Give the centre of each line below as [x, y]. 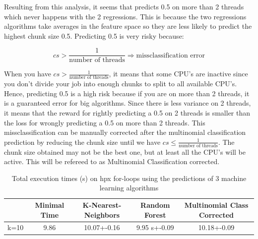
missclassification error [171, 55]
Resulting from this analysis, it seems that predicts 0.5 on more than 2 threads [124, 6]
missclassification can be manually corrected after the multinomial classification [125, 132]
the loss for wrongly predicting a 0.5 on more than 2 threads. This [105, 122]
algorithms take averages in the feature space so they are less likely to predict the [128, 26]
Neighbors [102, 214]
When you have [28, 74]
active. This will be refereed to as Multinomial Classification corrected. [112, 161]
